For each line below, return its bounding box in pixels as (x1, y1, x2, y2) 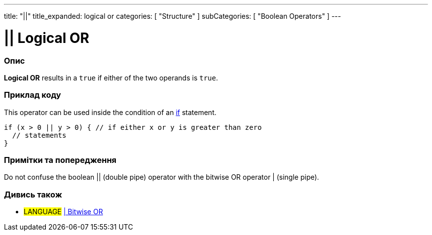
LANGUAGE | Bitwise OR (24, 207, 103, 216)
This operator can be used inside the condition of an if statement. (4, 108, 216, 117)
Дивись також (4, 189, 62, 199)
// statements (12, 131, 67, 139)
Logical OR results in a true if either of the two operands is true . (4, 73, 218, 82)
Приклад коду (4, 90, 61, 100)
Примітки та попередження (4, 155, 117, 165)
